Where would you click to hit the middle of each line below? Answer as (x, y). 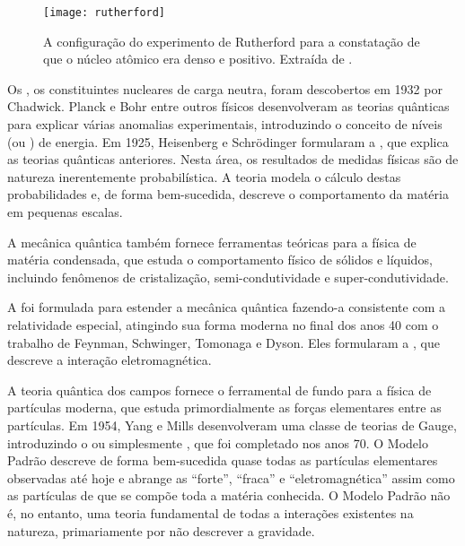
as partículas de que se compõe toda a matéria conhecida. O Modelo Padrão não (229, 495)
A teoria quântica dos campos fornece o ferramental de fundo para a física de (219, 390)
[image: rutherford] (105, 13)
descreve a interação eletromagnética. (110, 360)
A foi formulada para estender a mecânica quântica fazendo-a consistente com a (226, 307)
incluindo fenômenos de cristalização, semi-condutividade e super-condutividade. (228, 277)
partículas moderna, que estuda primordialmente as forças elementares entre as (224, 407)
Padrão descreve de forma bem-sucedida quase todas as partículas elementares (223, 460)
